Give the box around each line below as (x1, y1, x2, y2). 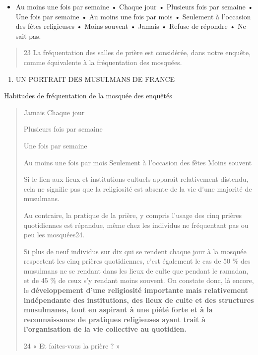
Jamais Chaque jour (23, 107, 85, 117)
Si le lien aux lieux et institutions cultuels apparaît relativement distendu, (23, 174, 249, 184)
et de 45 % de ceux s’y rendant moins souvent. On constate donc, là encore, (23, 275, 254, 285)
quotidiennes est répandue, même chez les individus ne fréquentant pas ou (23, 219, 249, 230)
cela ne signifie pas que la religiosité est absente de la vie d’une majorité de (23, 183, 252, 194)
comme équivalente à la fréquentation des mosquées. (23, 57, 182, 67)
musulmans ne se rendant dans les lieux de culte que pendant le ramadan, (23, 265, 249, 276)
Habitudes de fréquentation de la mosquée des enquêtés (4, 90, 172, 101)
